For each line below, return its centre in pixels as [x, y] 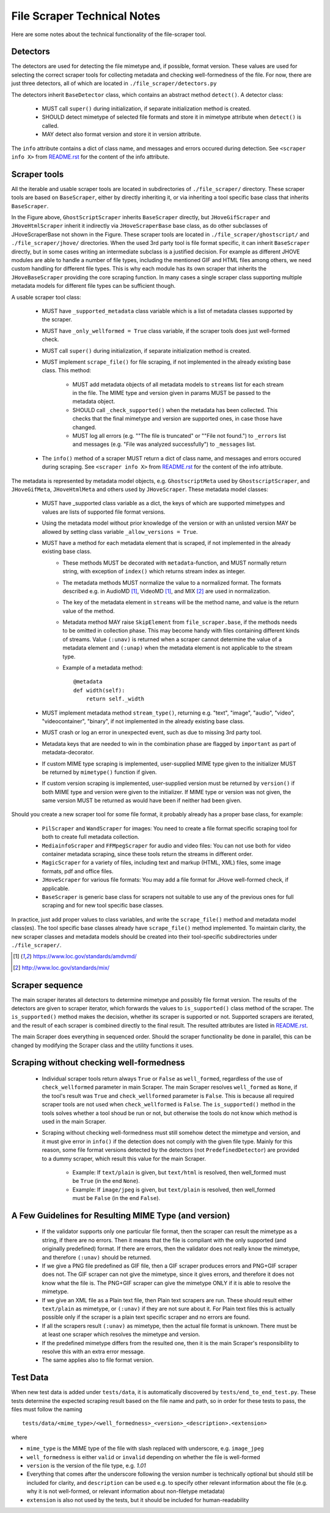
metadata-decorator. [68, 753]
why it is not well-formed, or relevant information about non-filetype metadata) [126, 1492]
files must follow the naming [47, 1410]
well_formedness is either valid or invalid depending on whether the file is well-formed [143, 1457]
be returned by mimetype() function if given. [99, 772]
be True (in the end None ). [106, 1181]
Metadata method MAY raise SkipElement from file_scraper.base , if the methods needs [180, 622]
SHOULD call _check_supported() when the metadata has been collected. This [175, 410]
